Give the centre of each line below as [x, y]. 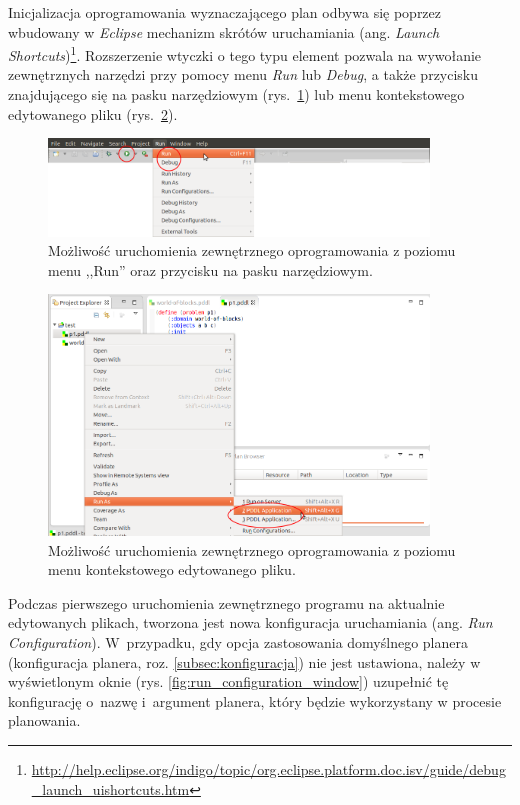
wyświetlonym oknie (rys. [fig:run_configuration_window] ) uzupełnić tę [228, 681]
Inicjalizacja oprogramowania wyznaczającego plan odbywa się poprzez [225, 12]
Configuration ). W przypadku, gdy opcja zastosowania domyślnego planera [238, 641]
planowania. [44, 720]
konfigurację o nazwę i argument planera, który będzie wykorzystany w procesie [255, 700]
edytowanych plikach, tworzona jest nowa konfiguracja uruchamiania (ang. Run [250, 622]
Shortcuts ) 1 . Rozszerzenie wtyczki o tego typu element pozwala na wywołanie [245, 53]
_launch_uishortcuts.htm [110, 788]
